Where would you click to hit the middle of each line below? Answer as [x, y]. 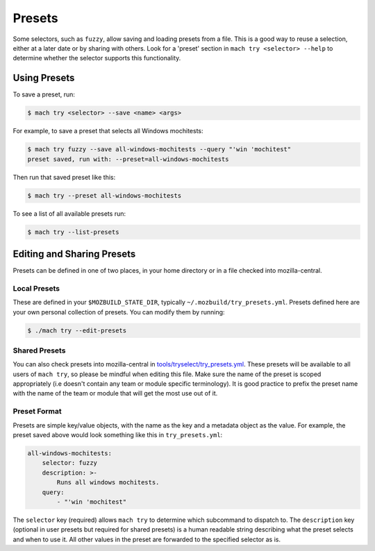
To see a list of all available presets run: [69, 213]
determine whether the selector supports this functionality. [97, 58]
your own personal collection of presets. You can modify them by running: [119, 312]
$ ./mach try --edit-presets [77, 330]
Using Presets [44, 78]
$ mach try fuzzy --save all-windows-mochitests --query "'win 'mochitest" [159, 150]
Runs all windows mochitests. [108, 483]
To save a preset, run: [44, 94]
